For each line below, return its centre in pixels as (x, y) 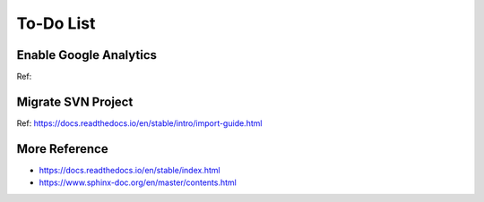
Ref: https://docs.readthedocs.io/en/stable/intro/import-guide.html (139, 123)
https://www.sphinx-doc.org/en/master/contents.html (138, 182)
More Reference (62, 149)
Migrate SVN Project (75, 101)
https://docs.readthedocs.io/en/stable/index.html (130, 170)
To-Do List (56, 23)
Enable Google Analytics (86, 55)
